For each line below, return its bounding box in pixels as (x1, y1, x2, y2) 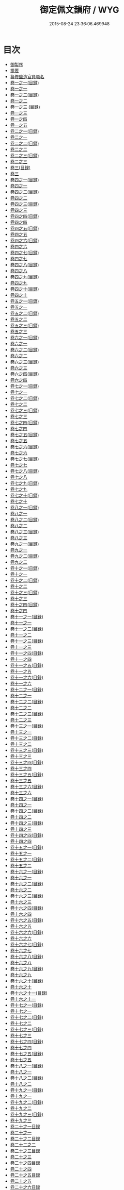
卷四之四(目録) (10, 213, 39, 219)
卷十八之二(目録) (10, 1075, 44, 1081)
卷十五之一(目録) (10, 844, 44, 850)
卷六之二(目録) (10, 347, 39, 352)
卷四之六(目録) (10, 237, 39, 243)
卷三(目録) (10, 165, 31, 170)
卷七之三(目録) (10, 407, 39, 413)
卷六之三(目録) (10, 359, 39, 365)
